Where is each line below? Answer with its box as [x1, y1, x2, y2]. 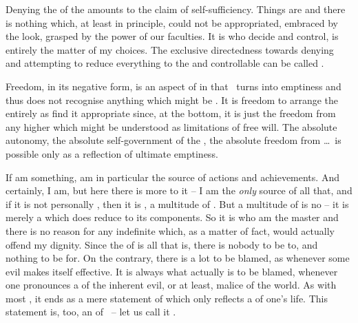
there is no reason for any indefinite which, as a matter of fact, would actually [6, 223, 335, 238]
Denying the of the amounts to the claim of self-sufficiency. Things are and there [6, 2, 346, 16]
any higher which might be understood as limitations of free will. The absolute [6, 119, 337, 134]
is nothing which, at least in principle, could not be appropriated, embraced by [6, 15, 338, 30]
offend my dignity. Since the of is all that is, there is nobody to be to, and [6, 237, 318, 251]
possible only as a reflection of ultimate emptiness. [6, 146, 218, 160]
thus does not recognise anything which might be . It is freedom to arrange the [6, 92, 339, 107]
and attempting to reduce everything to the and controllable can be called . [6, 56, 324, 70]
